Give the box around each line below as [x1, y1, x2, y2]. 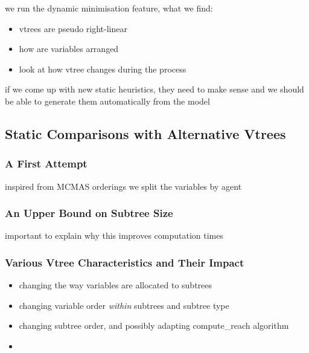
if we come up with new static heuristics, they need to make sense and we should [5, 83, 304, 96]
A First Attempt [5, 156, 88, 171]
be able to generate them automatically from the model [5, 94, 210, 107]
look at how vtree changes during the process [19, 62, 186, 75]
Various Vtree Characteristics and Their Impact [5, 254, 244, 270]
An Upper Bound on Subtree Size [5, 206, 173, 221]
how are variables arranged [19, 42, 119, 55]
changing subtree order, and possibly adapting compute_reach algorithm [19, 319, 289, 332]
